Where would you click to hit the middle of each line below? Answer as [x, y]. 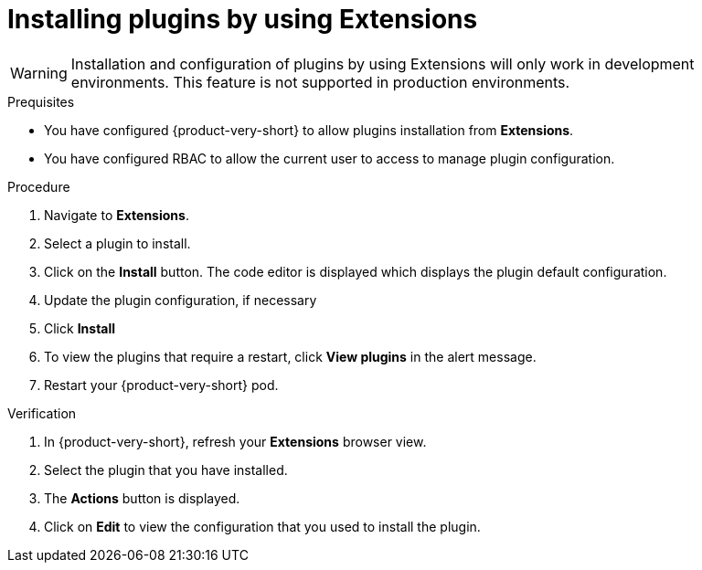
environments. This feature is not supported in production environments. [320, 82]
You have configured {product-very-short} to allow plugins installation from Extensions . [309, 130]
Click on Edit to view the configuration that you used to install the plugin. [262, 526]
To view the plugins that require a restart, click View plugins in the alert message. [290, 356]
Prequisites [41, 101]
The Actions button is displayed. [142, 498]
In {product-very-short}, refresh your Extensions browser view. [235, 441]
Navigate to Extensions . [117, 215]
